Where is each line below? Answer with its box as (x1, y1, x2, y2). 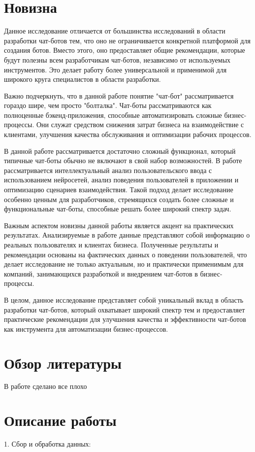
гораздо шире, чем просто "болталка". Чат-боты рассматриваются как (4, 100, 212, 110)
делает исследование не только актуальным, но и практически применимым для (4, 259, 244, 269)
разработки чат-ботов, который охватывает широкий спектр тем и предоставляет (4, 304, 245, 314)
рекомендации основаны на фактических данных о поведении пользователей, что (4, 249, 247, 259)
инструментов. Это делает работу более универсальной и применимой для (4, 64, 227, 74)
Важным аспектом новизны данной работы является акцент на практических (4, 220, 234, 230)
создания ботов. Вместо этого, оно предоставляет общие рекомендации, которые (4, 45, 245, 55)
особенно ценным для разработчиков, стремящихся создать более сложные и (4, 194, 234, 204)
